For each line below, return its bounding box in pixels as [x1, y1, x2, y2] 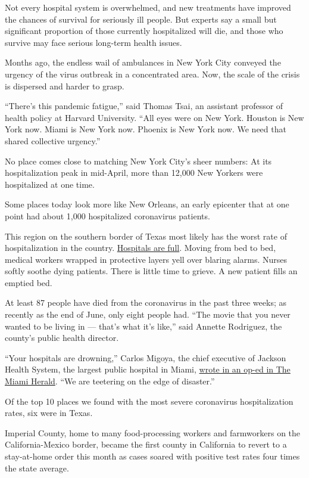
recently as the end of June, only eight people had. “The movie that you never [5, 308, 291, 321]
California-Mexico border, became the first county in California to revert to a [5, 438, 287, 451]
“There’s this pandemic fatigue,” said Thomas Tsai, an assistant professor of [5, 100, 283, 112]
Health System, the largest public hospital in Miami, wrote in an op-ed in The [5, 363, 291, 375]
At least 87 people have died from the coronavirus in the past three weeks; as [5, 296, 286, 309]
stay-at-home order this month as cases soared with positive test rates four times [5, 450, 300, 462]
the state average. [5, 461, 69, 474]
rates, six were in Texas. [5, 406, 93, 419]
